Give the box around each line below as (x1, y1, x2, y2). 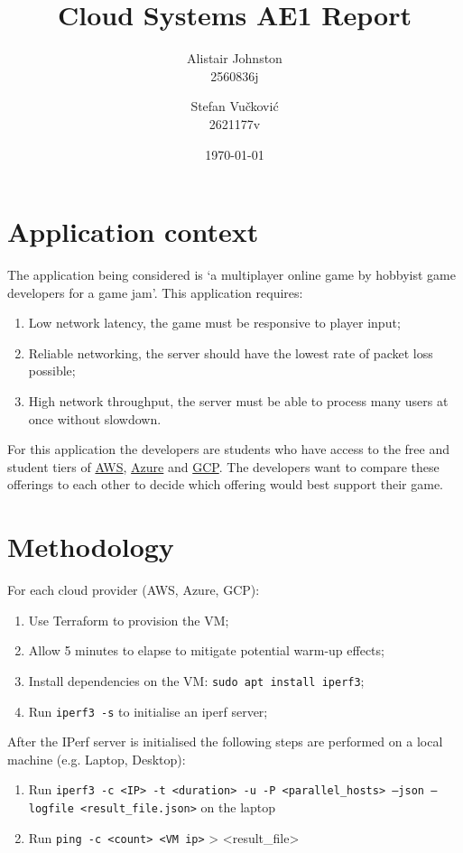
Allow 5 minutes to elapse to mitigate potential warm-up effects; (28, 641, 384, 660)
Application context (7, 213, 259, 250)
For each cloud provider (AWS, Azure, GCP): (7, 580, 260, 599)
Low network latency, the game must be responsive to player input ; (28, 313, 401, 332)
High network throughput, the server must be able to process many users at (28, 392, 449, 410)
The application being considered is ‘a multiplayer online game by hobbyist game (7, 265, 456, 284)
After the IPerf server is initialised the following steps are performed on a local (7, 732, 443, 751)
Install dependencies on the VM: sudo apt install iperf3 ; (28, 671, 365, 690)
